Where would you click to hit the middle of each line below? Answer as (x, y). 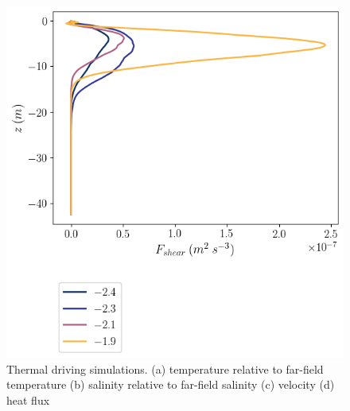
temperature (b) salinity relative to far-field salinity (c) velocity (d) (171, 384)
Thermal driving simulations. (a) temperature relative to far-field (165, 368)
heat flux (28, 399)
